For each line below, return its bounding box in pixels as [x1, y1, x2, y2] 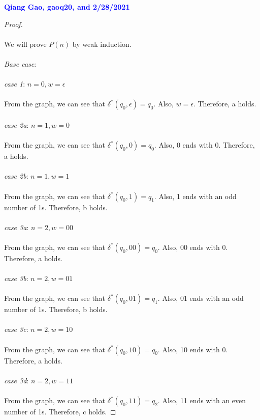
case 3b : [4, 273, 28, 284]
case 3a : [4, 221, 29, 232]
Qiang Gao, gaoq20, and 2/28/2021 [4, 2, 130, 12]
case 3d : [4, 375, 29, 385]
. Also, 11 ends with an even [157, 395, 246, 405]
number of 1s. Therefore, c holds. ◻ [4, 406, 116, 416]
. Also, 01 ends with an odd [157, 293, 244, 303]
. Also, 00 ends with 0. [157, 241, 228, 252]
